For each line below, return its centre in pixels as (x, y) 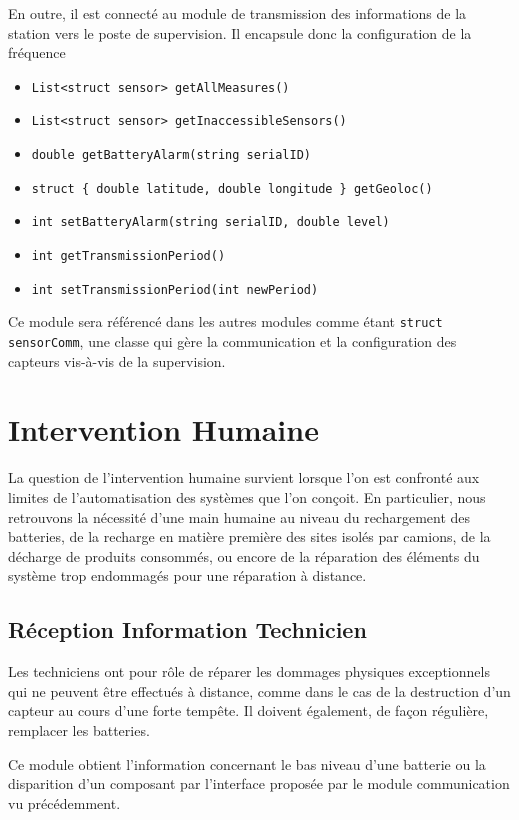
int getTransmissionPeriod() (128, 256)
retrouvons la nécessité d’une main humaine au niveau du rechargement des (239, 516)
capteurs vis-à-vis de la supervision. (117, 360)
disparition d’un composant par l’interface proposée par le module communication (259, 783)
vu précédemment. (64, 802)
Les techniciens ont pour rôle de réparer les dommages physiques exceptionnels (249, 671)
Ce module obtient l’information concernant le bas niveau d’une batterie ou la (247, 763)
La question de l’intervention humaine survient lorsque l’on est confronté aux (244, 477)
